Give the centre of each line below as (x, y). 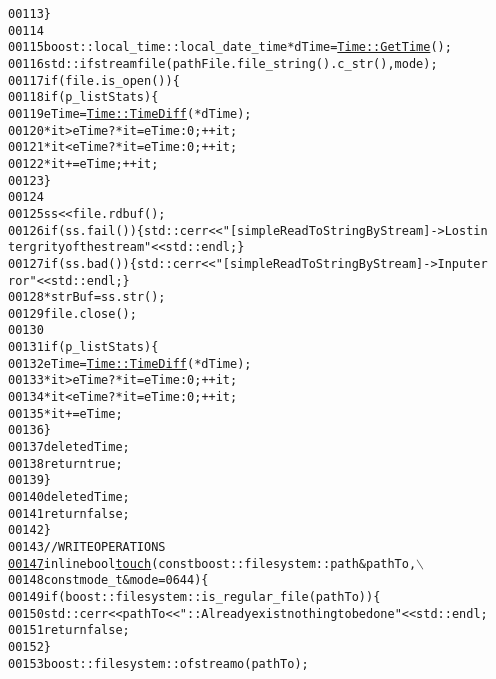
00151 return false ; (69, 630)
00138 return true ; (65, 463)
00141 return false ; (69, 513)
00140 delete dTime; (69, 497)
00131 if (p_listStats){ (83, 347)
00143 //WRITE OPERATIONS (87, 547)
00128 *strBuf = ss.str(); (87, 297)
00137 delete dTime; (69, 447)
